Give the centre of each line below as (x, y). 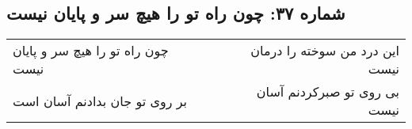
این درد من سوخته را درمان (325, 51)
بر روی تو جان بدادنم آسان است (100, 101)
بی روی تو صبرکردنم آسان (328, 92)
